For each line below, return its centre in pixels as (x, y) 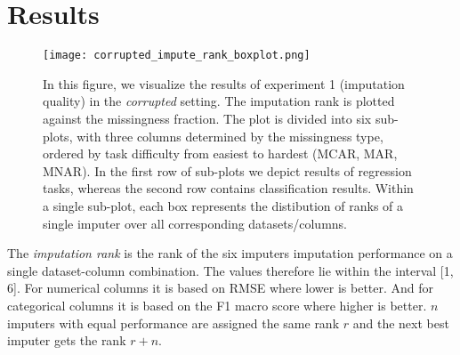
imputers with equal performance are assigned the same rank (174, 323)
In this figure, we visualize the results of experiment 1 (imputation (224, 83)
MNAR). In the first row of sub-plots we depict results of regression (227, 170)
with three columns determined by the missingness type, (230, 136)
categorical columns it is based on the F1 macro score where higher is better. (217, 305)
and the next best (401, 323)
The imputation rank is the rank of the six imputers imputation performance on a (230, 253)
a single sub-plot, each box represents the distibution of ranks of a (223, 205)
